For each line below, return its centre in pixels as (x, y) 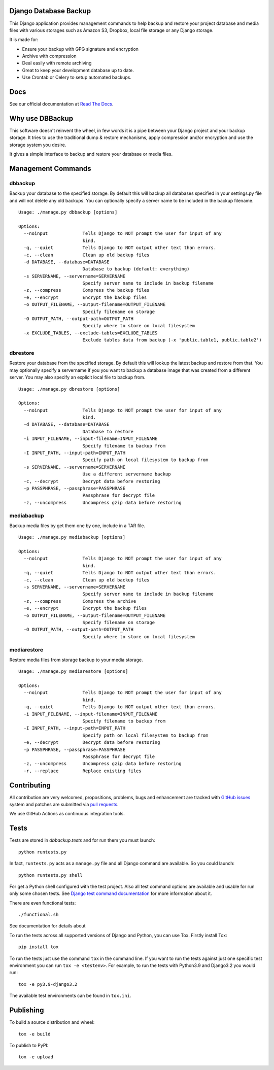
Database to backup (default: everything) (136, 269)
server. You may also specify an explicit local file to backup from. (77, 377)
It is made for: (24, 40)
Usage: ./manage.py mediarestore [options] (73, 671)
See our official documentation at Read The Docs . (61, 104)
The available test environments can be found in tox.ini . (70, 996)
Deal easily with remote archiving (57, 63)
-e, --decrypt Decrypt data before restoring (92, 743)
